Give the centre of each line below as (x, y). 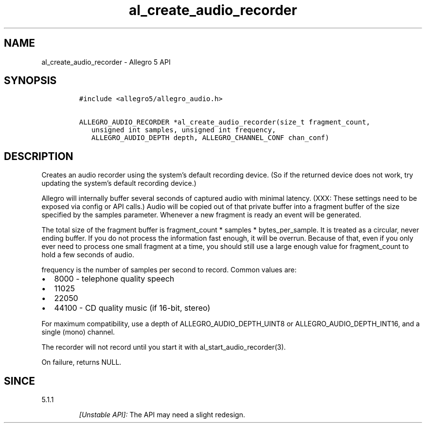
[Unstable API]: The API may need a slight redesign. (162, 415)
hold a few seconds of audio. (88, 255)
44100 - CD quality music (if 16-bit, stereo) (132, 308)
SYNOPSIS (30, 81)
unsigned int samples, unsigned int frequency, (184, 130)
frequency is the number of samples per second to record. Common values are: (169, 270)
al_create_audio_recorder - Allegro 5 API (106, 62)
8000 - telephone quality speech (114, 279)
